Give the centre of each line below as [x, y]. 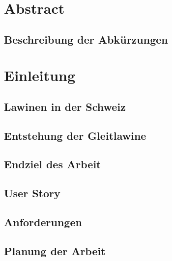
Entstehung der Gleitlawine [75, 135]
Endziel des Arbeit [53, 164]
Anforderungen [43, 222]
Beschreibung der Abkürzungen [86, 39]
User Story [32, 193]
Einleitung [40, 75]
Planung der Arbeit [55, 250]
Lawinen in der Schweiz [65, 106]
